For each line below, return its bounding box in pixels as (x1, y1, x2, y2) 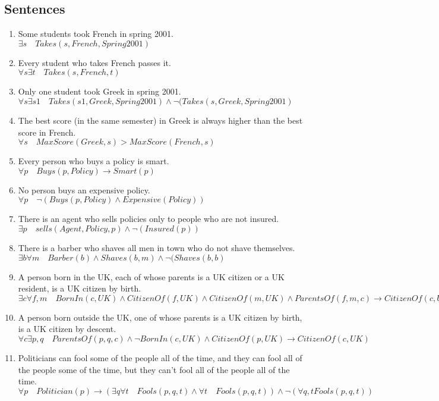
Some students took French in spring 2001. (18, 27, 173, 40)
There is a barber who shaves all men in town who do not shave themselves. (18, 241, 295, 253)
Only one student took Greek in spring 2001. (18, 85, 181, 98)
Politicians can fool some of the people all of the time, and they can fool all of (18, 351, 302, 364)
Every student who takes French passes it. (18, 56, 171, 68)
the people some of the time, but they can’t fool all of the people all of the (18, 363, 290, 375)
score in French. (18, 126, 76, 138)
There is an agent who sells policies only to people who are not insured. (18, 212, 279, 225)
